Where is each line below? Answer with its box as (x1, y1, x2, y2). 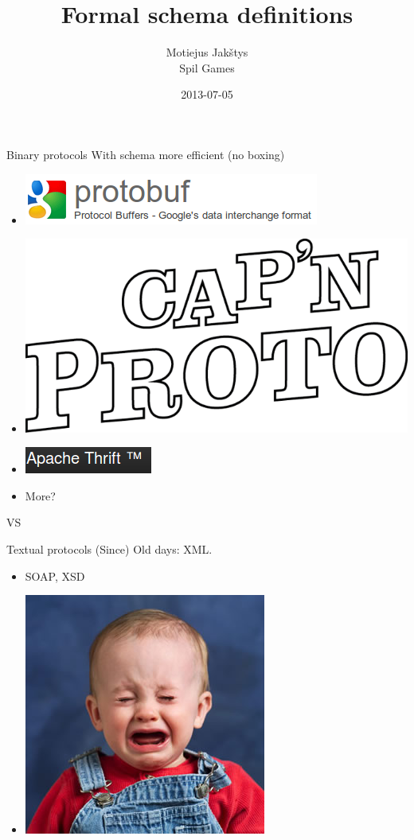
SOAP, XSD (25, 567, 85, 584)
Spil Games (179, 59, 235, 76)
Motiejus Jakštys (166, 44, 248, 60)
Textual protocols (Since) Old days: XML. (6, 540, 213, 557)
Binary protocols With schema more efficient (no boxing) (6, 146, 285, 162)
